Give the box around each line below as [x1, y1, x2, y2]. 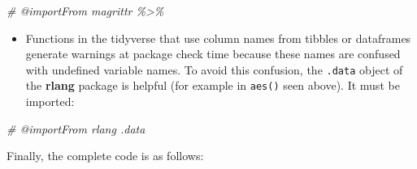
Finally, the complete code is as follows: [7, 147, 204, 164]
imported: [25, 93, 75, 110]
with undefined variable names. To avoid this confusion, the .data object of [25, 61, 403, 78]
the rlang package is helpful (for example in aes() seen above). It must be [25, 77, 400, 94]
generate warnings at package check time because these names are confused [25, 45, 401, 62]
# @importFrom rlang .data [7, 120, 146, 137]
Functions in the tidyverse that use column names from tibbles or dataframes [25, 29, 411, 46]
